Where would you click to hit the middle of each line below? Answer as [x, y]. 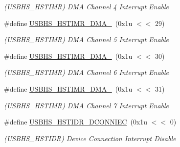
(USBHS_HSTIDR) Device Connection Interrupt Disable [90, 138]
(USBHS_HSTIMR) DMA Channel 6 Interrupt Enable [87, 72]
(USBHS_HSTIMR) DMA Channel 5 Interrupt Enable [87, 39]
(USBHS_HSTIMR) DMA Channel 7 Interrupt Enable [87, 105]
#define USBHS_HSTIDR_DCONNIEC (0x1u [76, 122]
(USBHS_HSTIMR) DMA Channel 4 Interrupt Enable [87, 6]
